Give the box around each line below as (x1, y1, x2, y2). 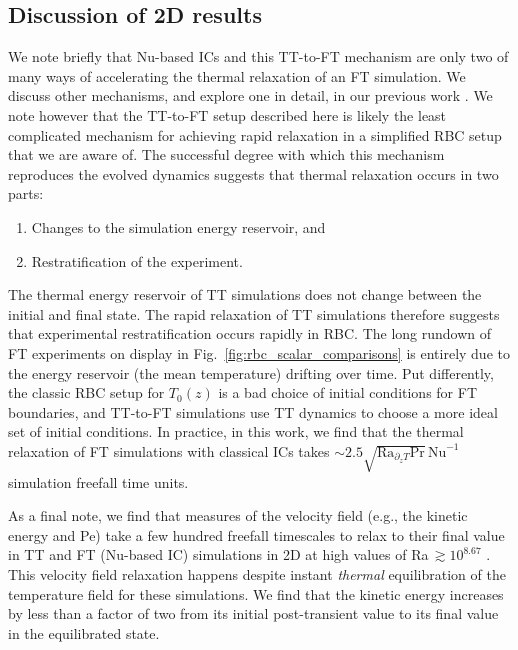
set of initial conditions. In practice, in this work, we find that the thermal (8, 421, 464, 442)
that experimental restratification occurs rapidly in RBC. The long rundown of (8, 323, 492, 344)
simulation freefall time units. (8, 471, 189, 492)
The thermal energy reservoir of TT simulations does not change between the (8, 284, 482, 305)
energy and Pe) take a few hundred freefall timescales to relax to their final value (8, 524, 505, 545)
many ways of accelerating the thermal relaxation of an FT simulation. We (8, 65, 466, 86)
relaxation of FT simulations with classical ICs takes (8, 440, 330, 461)
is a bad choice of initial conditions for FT (218, 382, 478, 403)
